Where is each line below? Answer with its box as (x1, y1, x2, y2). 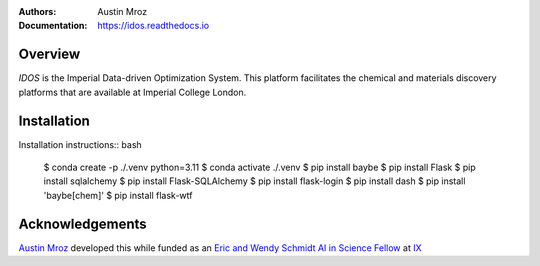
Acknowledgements (18, 215, 147, 232)
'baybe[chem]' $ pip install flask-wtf (43, 189, 193, 201)
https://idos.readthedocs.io (97, 20, 210, 32)
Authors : (18, 6, 57, 17)
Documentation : (18, 20, 88, 32)
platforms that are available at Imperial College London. (18, 86, 247, 98)
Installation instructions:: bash (18, 138, 142, 150)
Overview (18, 46, 81, 63)
